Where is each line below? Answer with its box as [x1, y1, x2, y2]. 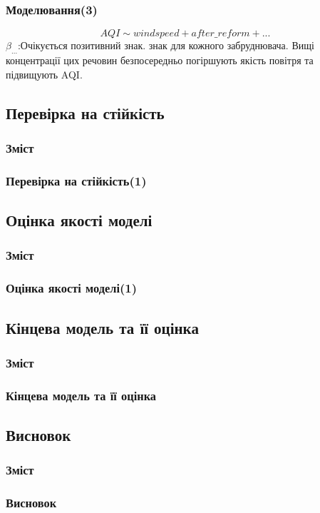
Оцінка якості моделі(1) [6, 279, 138, 297]
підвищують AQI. [6, 66, 83, 81]
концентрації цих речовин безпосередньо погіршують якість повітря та [6, 53, 314, 68]
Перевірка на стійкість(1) [6, 171, 147, 189]
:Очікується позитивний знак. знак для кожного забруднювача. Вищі [17, 38, 314, 53]
